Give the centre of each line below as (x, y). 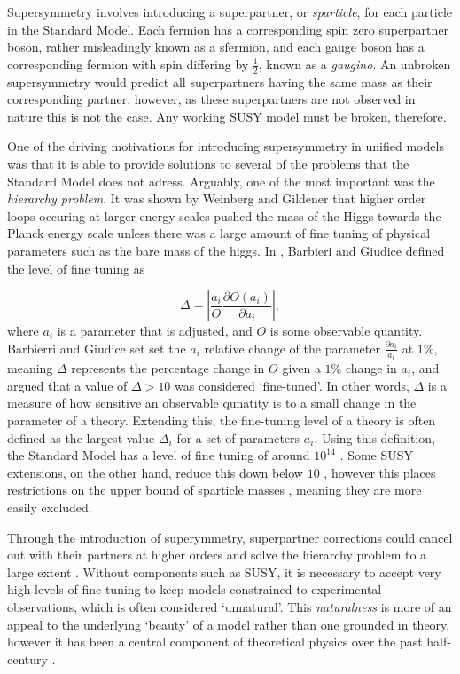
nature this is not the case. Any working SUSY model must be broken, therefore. (227, 116)
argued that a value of (67, 385)
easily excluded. (50, 507)
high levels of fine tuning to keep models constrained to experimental (195, 589)
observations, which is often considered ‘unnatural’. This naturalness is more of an (230, 606)
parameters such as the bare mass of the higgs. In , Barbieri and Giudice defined (226, 250)
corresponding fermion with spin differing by (128, 63)
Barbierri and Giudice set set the (97, 348)
